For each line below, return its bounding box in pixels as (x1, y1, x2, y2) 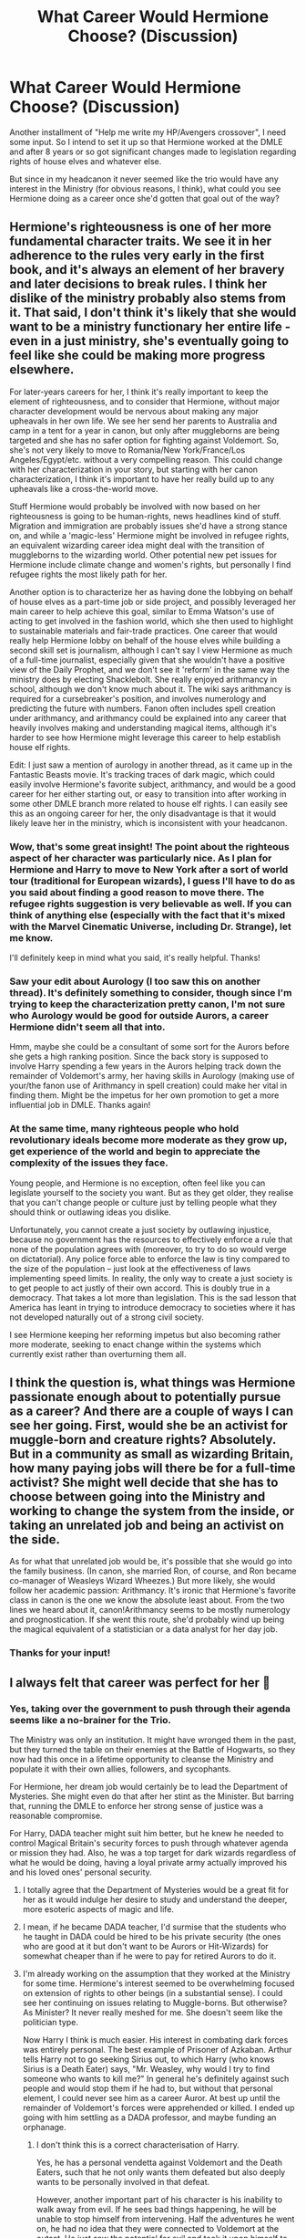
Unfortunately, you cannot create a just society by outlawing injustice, (9, 1224, 271, 1235)
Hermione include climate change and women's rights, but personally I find (9, 559, 291, 570)
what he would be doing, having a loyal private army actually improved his (9, 1857, 288, 1868)
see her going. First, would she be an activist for (9, 1417, 289, 1434)
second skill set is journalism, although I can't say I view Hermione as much (9, 644, 293, 655)
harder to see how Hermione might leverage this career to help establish (9, 732, 281, 743)
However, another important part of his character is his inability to (36, 2194, 283, 2205)
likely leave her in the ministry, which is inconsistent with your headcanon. (9, 817, 288, 828)
